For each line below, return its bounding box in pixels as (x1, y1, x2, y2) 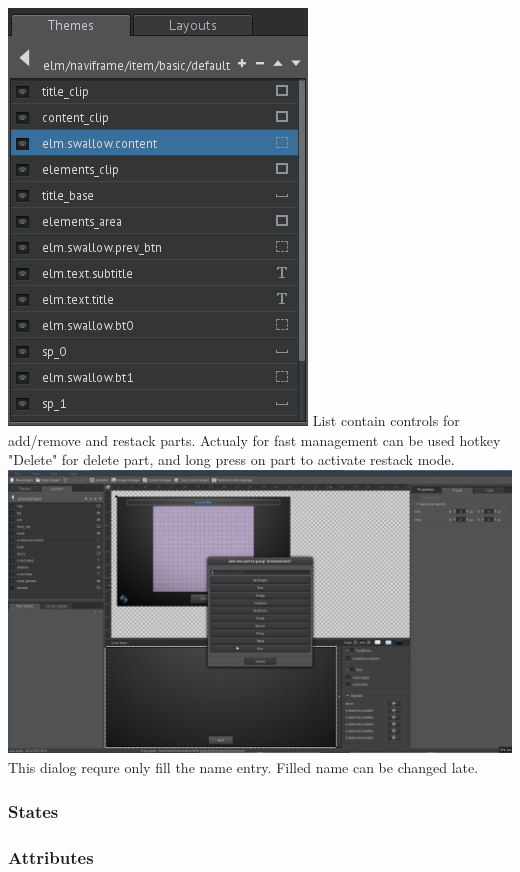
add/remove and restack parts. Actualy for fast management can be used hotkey (8, 429, 501, 450)
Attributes (8, 845, 94, 870)
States (8, 799, 59, 824)
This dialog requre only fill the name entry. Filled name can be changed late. (8, 756, 479, 777)
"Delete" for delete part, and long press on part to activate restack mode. (8, 449, 455, 470)
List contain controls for (312, 410, 460, 430)
